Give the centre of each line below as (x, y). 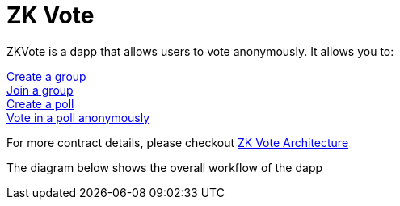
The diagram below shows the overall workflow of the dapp (165, 167)
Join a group (40, 90)
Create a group (46, 76)
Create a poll (40, 103)
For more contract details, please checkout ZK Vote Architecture (178, 142)
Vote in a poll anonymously (78, 117)
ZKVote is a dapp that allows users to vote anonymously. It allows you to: (200, 51)
